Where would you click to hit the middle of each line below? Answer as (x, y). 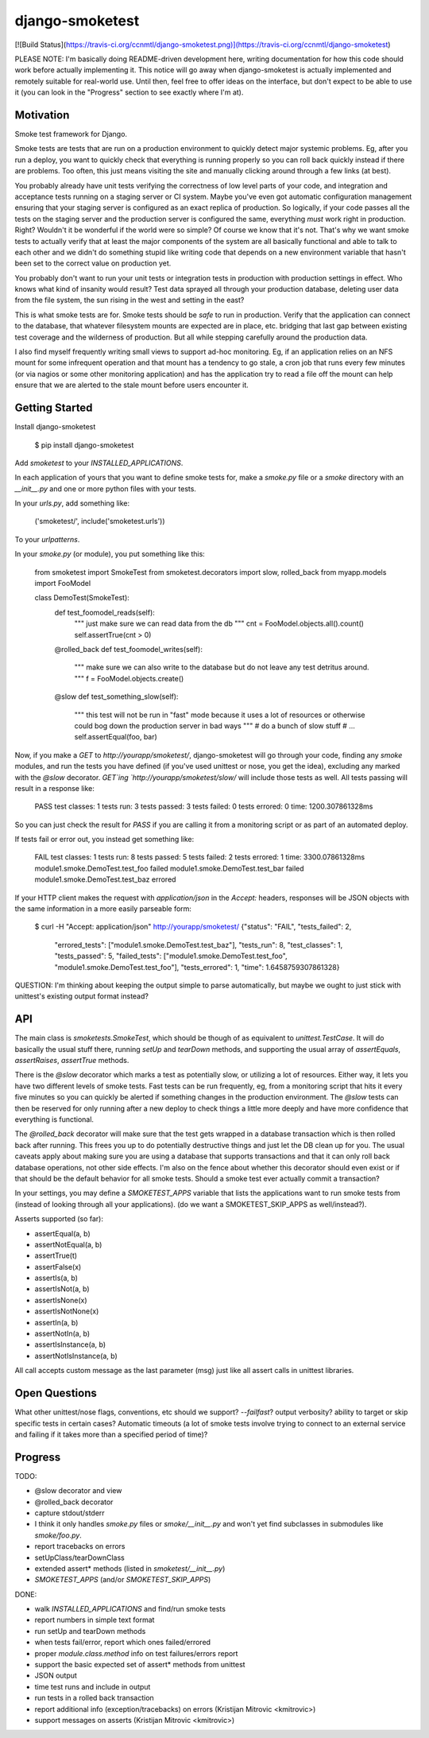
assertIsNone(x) (61, 1300)
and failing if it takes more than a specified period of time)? (111, 1434)
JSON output (56, 1676)
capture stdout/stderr (70, 1513)
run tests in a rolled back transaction (94, 1698)
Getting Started (54, 408)
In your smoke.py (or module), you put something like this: (110, 554)
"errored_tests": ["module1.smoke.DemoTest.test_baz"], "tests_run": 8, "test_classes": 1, (199, 945)
